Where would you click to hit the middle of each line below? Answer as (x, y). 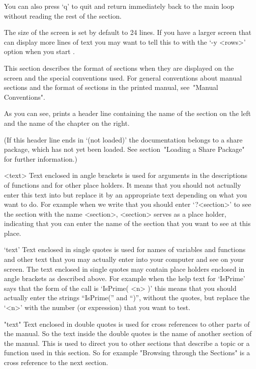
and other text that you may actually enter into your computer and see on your (124, 259)
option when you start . (40, 51)
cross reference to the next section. (56, 362)
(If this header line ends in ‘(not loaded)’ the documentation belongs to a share (123, 139)
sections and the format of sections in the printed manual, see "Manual (111, 87)
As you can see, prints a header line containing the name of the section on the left (128, 113)
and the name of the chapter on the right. (67, 123)
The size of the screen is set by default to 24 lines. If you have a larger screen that (128, 32)
